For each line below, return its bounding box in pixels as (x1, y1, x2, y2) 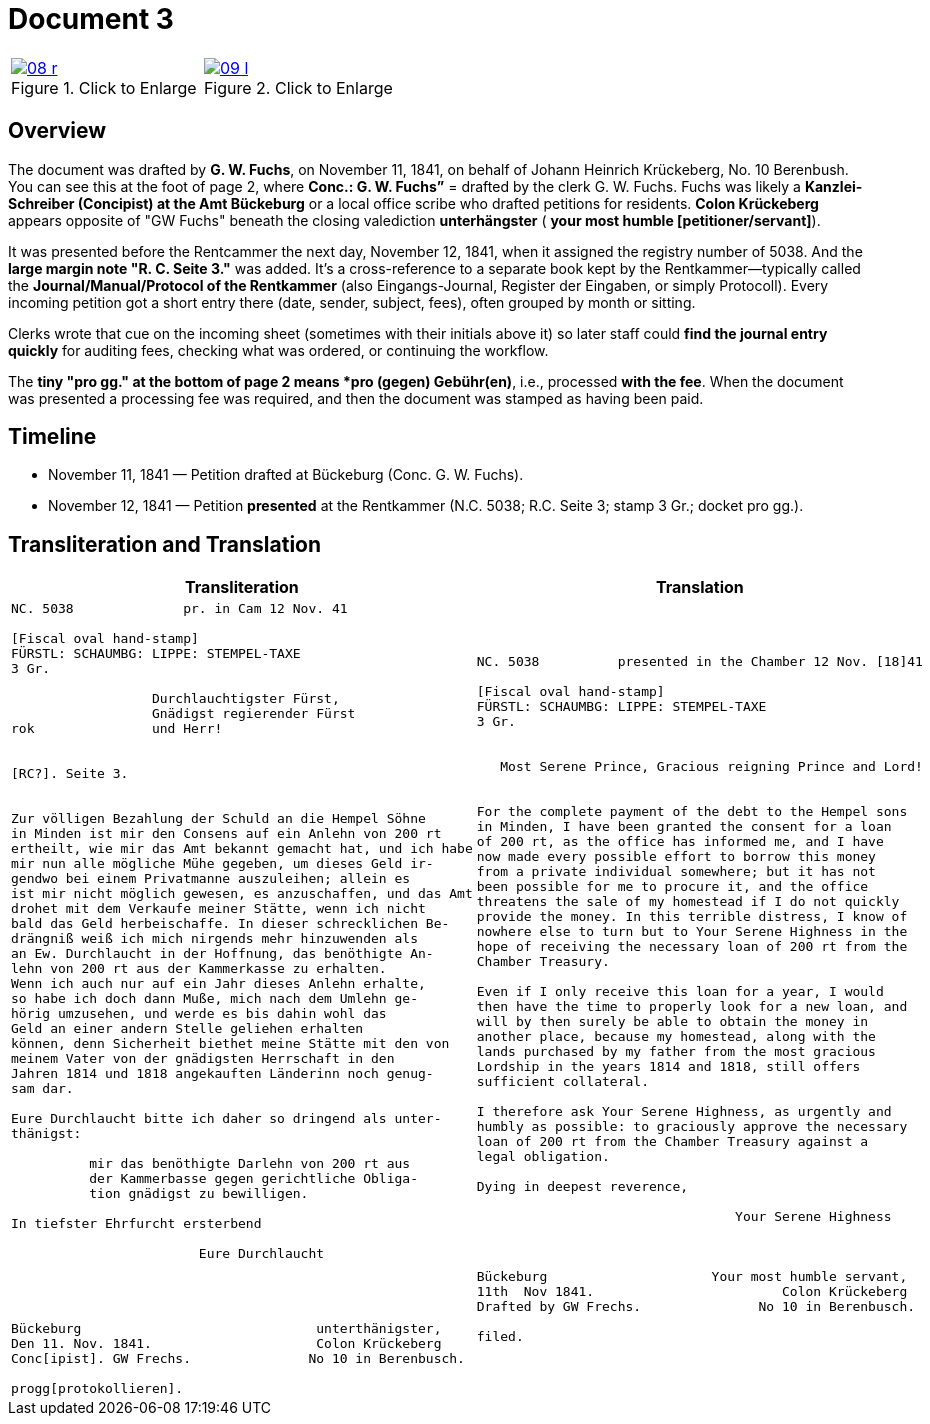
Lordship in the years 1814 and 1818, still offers (476, 1058, 861, 1074)
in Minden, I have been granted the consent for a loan (476, 818, 892, 834)
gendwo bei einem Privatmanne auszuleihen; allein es (11, 871, 411, 887)
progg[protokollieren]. (11, 1381, 184, 1397)
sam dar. (11, 1081, 74, 1097)
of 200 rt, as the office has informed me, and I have (476, 833, 884, 849)
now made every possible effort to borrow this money (476, 848, 876, 864)
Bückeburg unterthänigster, (11, 1321, 442, 1337)
